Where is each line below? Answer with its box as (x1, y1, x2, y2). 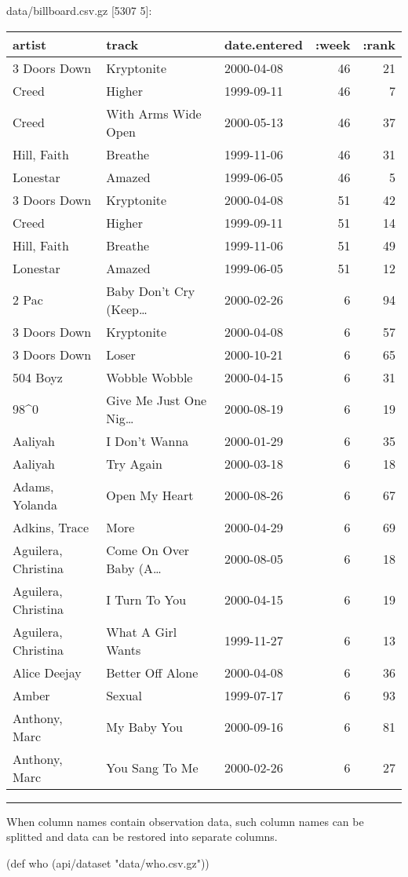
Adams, (13, 477, 54, 495)
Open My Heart (106, 486, 194, 505)
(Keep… (106, 299, 148, 318)
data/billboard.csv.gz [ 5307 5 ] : (6, 2, 152, 18)
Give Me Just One (106, 390, 207, 409)
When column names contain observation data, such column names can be (6, 813, 364, 829)
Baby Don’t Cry (106, 281, 195, 300)
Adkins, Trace (13, 517, 89, 536)
